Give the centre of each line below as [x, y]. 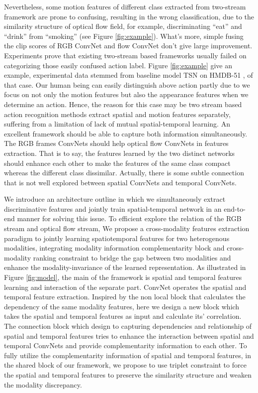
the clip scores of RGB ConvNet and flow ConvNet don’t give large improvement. [128, 46]
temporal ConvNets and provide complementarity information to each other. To [126, 345]
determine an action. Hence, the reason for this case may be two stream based [123, 104]
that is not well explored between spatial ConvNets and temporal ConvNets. [120, 182]
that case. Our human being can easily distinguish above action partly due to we [127, 84]
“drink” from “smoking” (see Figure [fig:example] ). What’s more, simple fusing [124, 36]
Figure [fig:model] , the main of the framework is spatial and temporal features [123, 277]
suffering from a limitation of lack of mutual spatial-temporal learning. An [117, 124]
